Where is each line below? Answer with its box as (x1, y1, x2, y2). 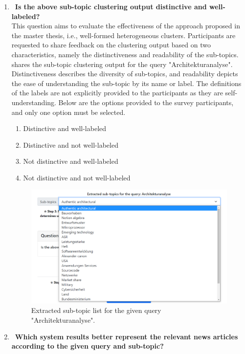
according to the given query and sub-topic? (11, 341, 164, 351)
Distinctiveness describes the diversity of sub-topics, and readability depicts (11, 68, 238, 79)
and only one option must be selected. (11, 107, 126, 117)
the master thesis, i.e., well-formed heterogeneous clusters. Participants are (11, 30, 236, 40)
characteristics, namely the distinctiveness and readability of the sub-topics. (11, 49, 239, 59)
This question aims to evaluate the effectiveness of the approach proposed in (11, 21, 240, 31)
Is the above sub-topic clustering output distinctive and (15, 1, 207, 11)
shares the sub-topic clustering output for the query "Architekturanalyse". (11, 59, 233, 69)
